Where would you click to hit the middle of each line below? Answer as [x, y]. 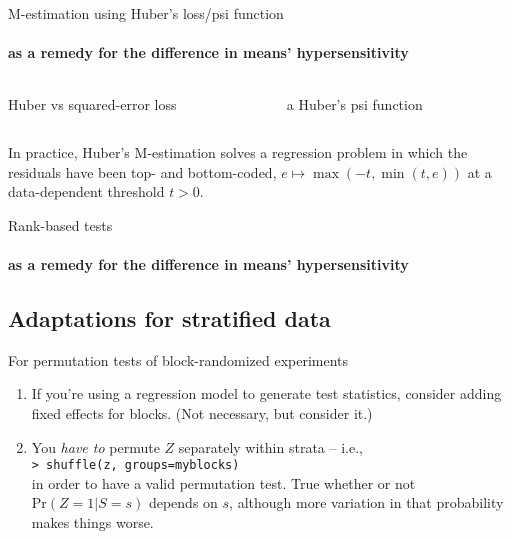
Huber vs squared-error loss [92, 104]
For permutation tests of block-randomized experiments [178, 359]
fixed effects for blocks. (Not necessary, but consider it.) [202, 412]
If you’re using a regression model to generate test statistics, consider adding [266, 393]
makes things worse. [92, 521]
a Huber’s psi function [354, 104]
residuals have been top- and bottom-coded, [142, 171]
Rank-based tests [60, 224]
